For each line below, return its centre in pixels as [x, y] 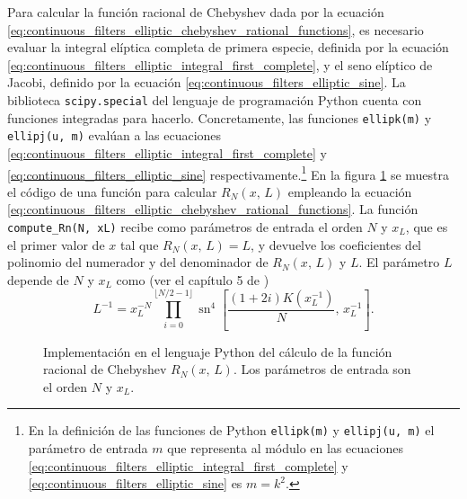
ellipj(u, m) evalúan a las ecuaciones [115, 135]
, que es [427, 226]
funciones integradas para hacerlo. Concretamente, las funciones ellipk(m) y [220, 117]
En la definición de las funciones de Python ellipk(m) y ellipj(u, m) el [231, 430]
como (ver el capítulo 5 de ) [193, 279]
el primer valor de [56, 244]
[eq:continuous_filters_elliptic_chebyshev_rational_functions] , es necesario [216, 29]
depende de [38, 279]
